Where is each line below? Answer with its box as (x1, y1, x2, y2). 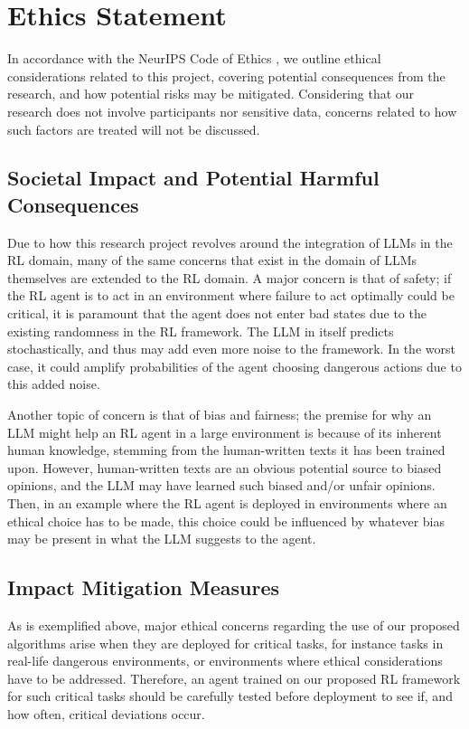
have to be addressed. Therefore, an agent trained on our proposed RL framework (7, 668, 461, 687)
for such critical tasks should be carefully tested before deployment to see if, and (7, 686, 453, 705)
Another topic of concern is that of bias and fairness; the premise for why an (7, 405, 432, 424)
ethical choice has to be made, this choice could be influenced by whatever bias (7, 511, 446, 530)
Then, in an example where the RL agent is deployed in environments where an (7, 494, 447, 512)
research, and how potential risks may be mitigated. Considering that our (7, 84, 415, 103)
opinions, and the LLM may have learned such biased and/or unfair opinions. (7, 476, 436, 495)
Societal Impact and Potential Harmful (7, 164, 380, 192)
